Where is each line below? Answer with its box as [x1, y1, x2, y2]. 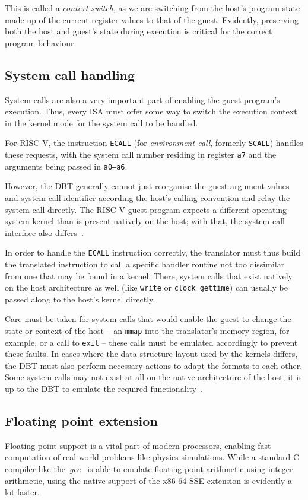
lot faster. [5, 486, 40, 498]
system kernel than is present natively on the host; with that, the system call [5, 215, 285, 227]
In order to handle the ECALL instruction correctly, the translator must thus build [5, 246, 301, 259]
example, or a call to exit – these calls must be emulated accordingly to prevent [5, 336, 298, 348]
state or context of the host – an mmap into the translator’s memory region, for [5, 324, 290, 336]
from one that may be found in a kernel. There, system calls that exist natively [5, 269, 293, 282]
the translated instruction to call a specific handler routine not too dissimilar [5, 257, 285, 270]
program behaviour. [5, 36, 77, 49]
